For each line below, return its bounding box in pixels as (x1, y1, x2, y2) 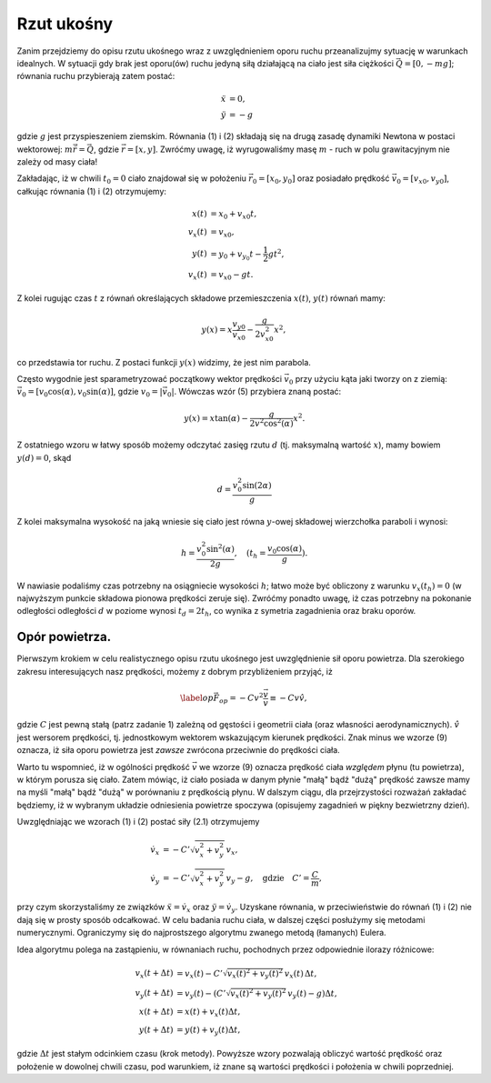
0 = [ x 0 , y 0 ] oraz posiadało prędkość (252, 173, 390, 186)
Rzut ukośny (16, 14, 114, 34)
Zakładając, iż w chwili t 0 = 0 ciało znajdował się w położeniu (16, 173, 247, 186)
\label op (180, 692, 214, 703)
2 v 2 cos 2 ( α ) (249, 416, 295, 428)
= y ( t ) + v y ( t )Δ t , (175, 1024, 241, 1037)
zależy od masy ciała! (16, 156, 98, 167)
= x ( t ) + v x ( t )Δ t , (175, 1006, 241, 1018)
